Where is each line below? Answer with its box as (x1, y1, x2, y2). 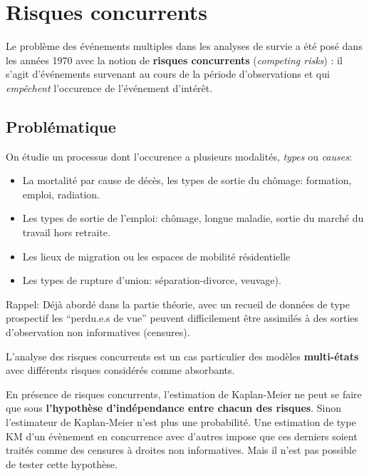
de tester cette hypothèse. (6, 456, 118, 471)
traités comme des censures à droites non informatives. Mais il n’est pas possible (6, 442, 357, 457)
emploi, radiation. (22, 186, 100, 201)
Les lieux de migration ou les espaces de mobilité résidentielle (22, 248, 291, 263)
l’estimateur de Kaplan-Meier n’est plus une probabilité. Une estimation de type (6, 415, 356, 430)
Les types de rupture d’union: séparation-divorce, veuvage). (22, 273, 281, 288)
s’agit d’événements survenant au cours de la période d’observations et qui (6, 66, 330, 81)
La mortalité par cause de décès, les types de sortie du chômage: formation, (22, 173, 352, 188)
